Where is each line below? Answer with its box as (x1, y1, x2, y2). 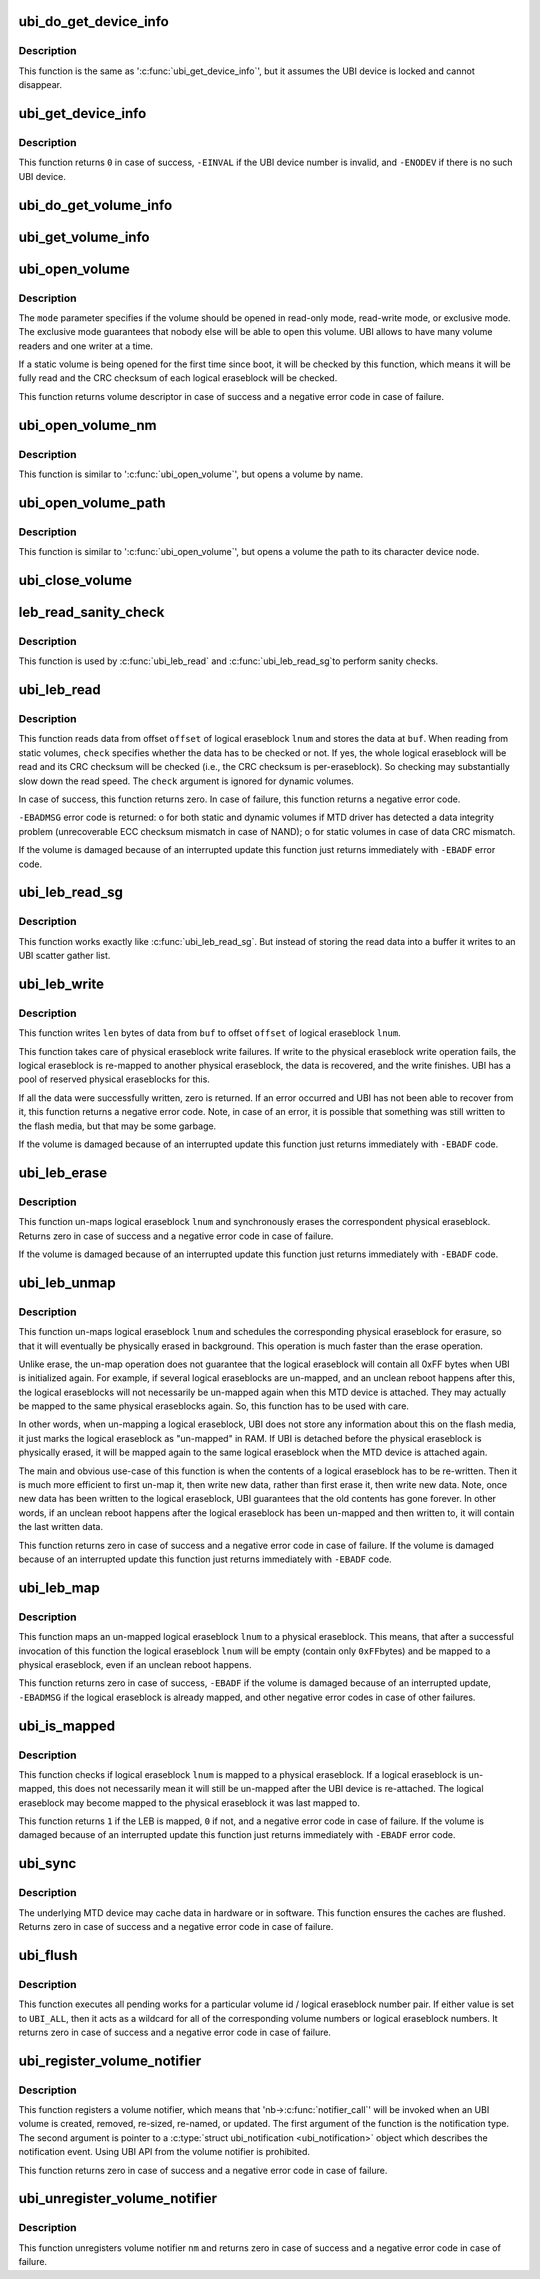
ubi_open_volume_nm (18, 416, 157, 434)
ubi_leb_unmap (18, 1274, 116, 1291)
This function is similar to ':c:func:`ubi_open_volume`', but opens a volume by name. (18, 468, 364, 480)
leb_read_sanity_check (18, 603, 165, 620)
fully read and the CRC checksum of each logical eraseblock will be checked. (18, 372, 338, 384)
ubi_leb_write (18, 975, 105, 992)
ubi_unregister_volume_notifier (18, 2190, 218, 2207)
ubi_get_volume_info (18, 228, 150, 245)
